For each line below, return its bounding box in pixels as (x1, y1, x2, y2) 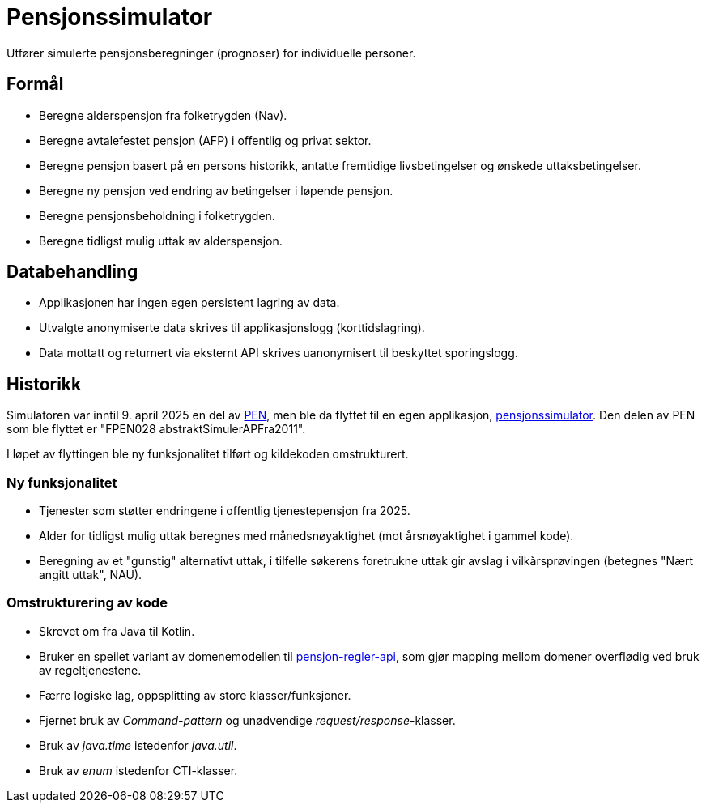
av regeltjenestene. (39, 662, 142, 677)
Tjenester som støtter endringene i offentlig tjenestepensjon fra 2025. (39, 504, 410, 518)
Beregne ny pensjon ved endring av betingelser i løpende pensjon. (39, 183, 393, 198)
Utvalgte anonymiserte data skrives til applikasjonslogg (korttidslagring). (39, 321, 425, 335)
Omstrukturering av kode (6, 594, 168, 611)
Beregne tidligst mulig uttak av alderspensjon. (39, 233, 283, 248)
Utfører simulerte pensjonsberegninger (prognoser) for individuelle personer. (6, 45, 416, 60)
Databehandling (6, 262, 138, 283)
